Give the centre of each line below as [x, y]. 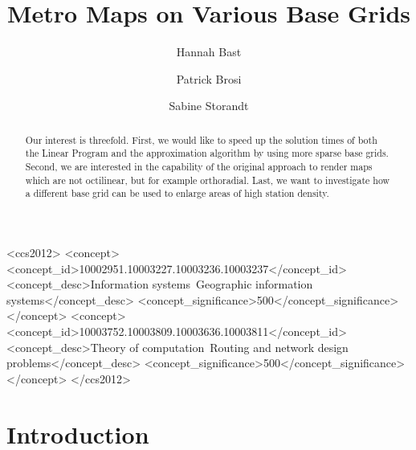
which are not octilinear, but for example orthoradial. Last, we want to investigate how [208, 180]
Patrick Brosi [209, 78]
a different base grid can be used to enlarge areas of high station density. [177, 193]
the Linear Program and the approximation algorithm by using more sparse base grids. [207, 153]
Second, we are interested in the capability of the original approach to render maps [199, 167]
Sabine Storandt [209, 106]
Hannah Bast [209, 52]
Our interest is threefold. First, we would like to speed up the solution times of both [201, 139]
